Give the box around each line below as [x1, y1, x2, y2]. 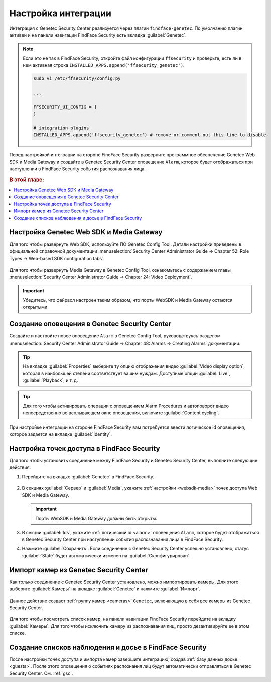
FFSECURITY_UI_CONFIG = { [33, 104, 97, 110]
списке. [9, 630, 26, 636]
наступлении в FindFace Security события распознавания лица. [9, 166, 146, 172]
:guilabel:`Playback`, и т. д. [23, 377, 78, 383]
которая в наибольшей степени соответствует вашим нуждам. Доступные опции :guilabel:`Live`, [23, 370, 230, 376]
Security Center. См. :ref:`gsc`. [9, 670, 73, 676]
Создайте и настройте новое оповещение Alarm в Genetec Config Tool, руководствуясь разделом [9, 333, 221, 339]
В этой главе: [9, 176, 45, 183]
